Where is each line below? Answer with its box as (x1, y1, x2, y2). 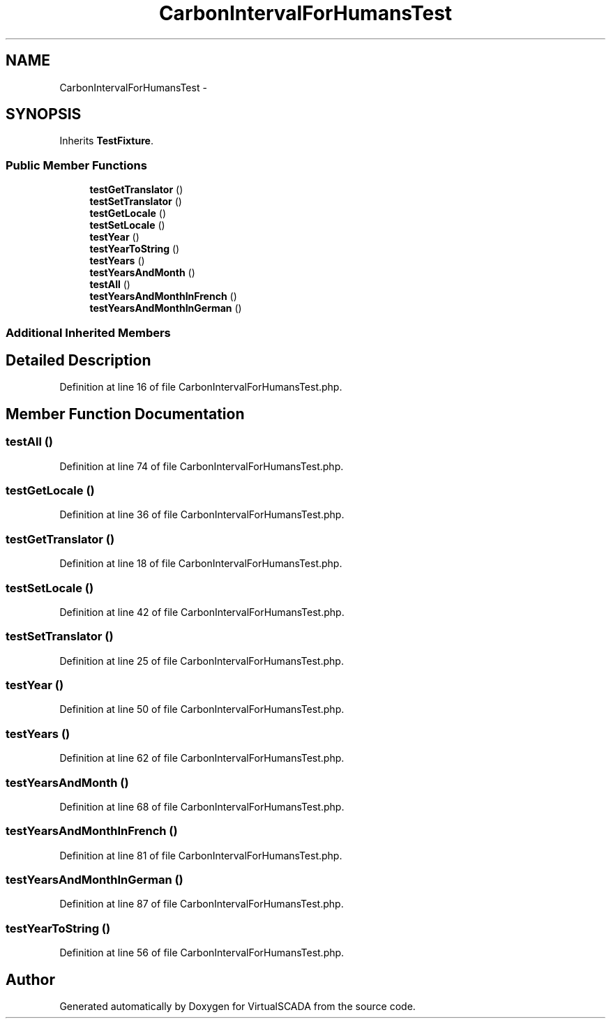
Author (6, 970, 55, 988)
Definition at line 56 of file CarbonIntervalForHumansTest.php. (59, 947, 345, 959)
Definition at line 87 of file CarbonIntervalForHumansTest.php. (59, 898, 344, 910)
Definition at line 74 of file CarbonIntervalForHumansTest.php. (59, 460, 344, 472)
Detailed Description (6, 351, 151, 369)
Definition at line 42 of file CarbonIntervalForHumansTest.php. (59, 605, 345, 618)
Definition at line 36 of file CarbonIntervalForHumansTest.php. (59, 509, 345, 521)
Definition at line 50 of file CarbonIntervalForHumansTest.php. (59, 703, 345, 716)
